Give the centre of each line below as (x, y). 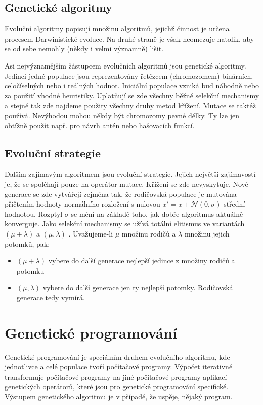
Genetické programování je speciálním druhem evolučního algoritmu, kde (117, 357)
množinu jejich (207, 233)
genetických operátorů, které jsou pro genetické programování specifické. (117, 386)
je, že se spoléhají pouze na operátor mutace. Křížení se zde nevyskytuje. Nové (126, 183)
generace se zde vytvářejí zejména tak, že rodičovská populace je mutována (121, 194)
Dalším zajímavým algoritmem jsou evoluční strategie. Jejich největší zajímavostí (130, 174)
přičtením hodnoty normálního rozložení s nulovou (82, 204)
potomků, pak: (27, 243)
